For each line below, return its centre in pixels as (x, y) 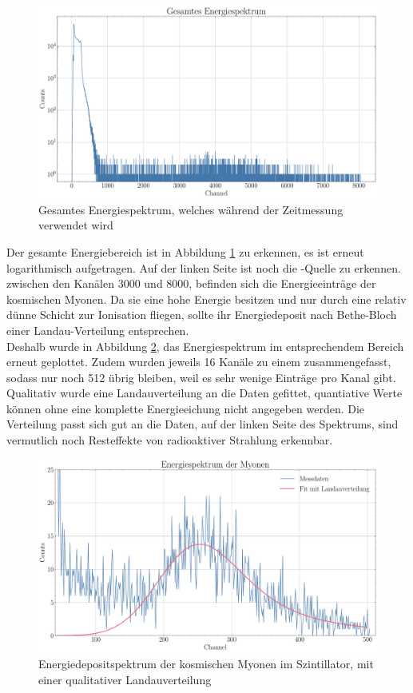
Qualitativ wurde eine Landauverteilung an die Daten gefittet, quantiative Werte (205, 393)
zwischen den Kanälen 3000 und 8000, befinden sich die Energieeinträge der (191, 283)
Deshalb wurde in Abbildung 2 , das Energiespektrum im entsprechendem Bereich (205, 346)
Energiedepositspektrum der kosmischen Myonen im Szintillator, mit (206, 664)
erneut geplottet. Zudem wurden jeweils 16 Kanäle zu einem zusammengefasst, (199, 362)
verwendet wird (76, 225)
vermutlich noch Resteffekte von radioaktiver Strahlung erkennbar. (170, 440)
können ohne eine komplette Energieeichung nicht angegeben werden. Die (186, 408)
